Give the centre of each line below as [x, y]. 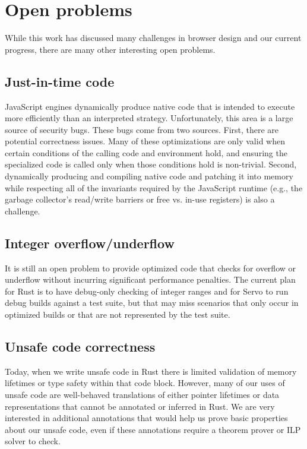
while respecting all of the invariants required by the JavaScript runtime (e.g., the [154, 187]
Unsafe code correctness [80, 347]
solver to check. [33, 441]
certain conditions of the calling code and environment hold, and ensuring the [146, 152]
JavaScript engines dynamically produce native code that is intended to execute [150, 106]
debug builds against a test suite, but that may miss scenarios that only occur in [152, 303]
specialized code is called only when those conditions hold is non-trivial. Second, [151, 164]
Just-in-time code [60, 81]
